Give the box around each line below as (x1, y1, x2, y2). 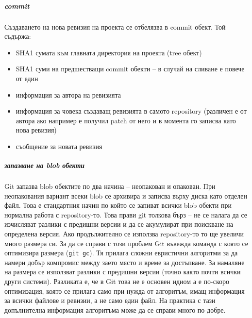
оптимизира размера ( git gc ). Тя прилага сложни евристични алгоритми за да (4, 248, 238, 258)
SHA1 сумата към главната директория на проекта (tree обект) (16, 47, 202, 57)
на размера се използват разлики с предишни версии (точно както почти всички (4, 267, 241, 277)
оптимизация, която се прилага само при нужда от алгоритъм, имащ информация (4, 285, 245, 296)
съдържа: (4, 31, 31, 41)
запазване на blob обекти (4, 160, 85, 170)
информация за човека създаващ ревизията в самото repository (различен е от (16, 106, 247, 116)
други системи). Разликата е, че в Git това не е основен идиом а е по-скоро (4, 276, 230, 286)
